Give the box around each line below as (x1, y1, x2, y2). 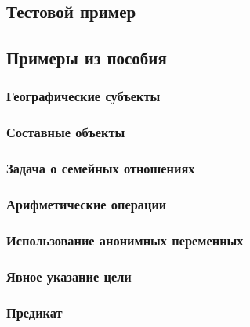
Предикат (6, 302, 63, 322)
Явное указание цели (6, 266, 132, 285)
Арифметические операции (6, 194, 167, 214)
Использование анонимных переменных (6, 230, 244, 249)
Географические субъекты (6, 86, 161, 106)
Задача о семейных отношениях (6, 158, 195, 178)
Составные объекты (6, 122, 125, 142)
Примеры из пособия (6, 45, 167, 70)
